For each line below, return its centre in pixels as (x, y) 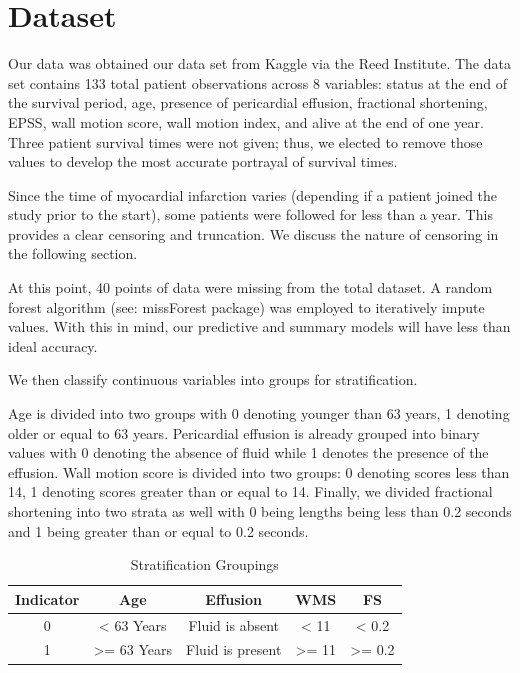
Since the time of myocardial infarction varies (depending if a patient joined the (253, 194)
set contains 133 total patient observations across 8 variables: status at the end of (257, 82)
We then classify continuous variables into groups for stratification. (213, 379)
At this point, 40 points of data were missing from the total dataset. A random (250, 287)
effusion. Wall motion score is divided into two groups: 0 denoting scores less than (259, 471)
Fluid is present (234, 649)
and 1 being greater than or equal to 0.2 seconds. (158, 530)
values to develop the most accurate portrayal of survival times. (203, 161)
